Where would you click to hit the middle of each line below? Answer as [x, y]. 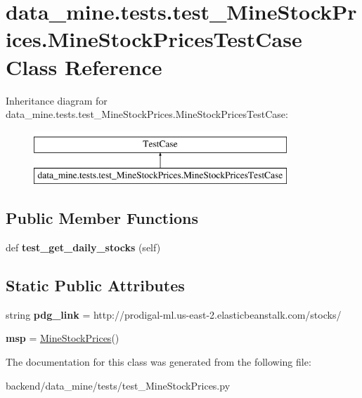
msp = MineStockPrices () [63, 338]
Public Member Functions [102, 218]
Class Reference [84, 66]
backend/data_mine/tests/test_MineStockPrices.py [118, 385]
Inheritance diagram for [57, 100]
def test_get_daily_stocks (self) [83, 247]
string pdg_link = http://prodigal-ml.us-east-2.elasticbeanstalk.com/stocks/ [174, 314]
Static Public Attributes [95, 285]
